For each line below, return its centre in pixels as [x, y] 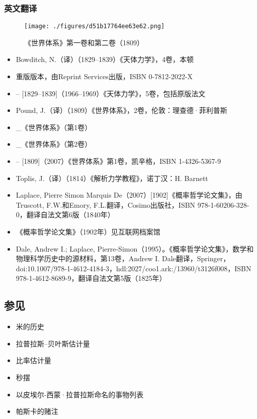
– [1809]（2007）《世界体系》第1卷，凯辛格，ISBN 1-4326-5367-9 [118, 161]
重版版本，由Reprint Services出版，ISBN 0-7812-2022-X [104, 76]
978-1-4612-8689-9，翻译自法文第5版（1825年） [91, 278]
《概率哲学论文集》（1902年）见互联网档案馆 [88, 231]
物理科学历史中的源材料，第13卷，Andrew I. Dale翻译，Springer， [123, 258]
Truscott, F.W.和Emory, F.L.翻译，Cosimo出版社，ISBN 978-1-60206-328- [133, 204]
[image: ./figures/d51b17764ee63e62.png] [95, 26]
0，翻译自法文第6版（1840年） [65, 215]
